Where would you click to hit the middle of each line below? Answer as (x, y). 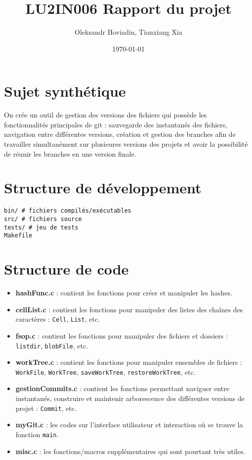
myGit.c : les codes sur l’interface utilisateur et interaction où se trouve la (129, 425)
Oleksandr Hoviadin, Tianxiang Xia (128, 32)
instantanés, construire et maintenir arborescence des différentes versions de (130, 398)
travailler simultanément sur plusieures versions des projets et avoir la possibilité (126, 144)
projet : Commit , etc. (46, 408)
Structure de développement (103, 188)
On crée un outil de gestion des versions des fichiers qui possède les (105, 115)
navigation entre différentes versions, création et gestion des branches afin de (120, 134)
